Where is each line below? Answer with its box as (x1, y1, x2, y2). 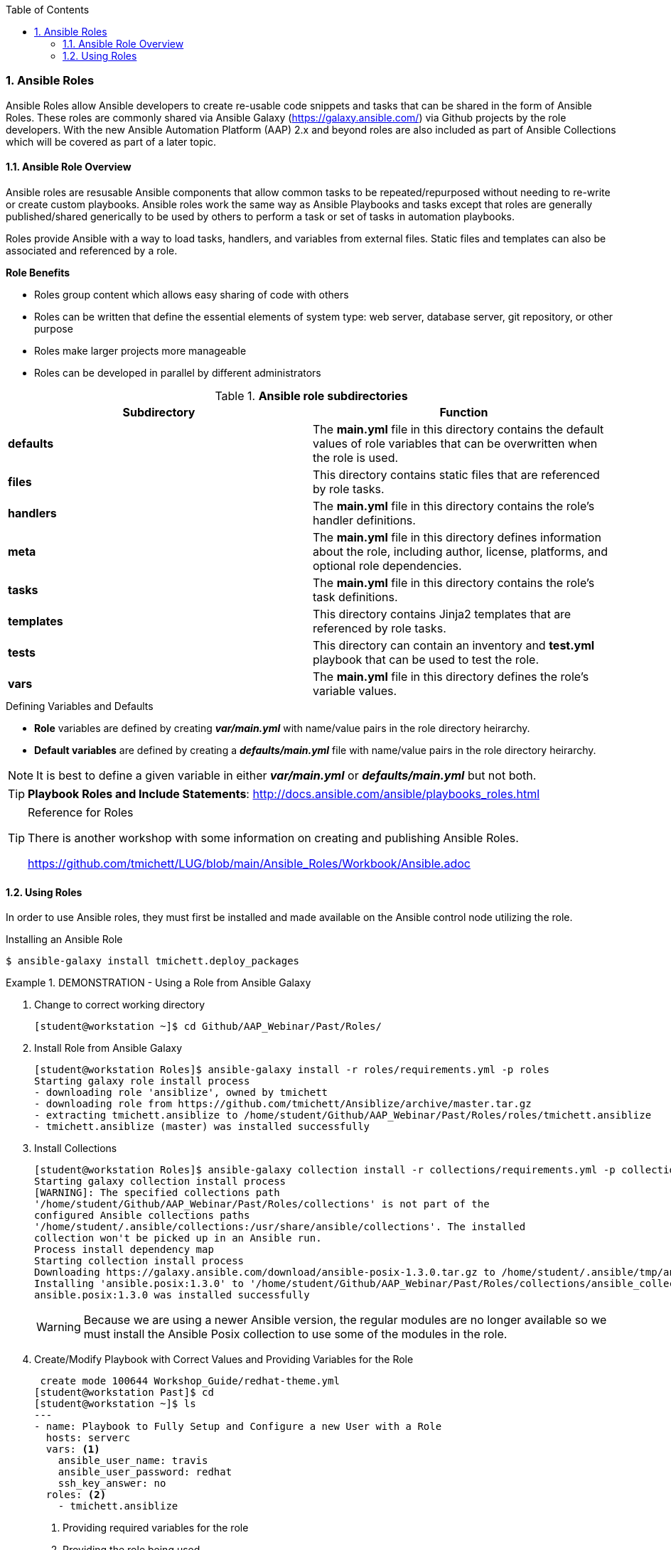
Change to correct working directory (34, 999, 205, 1011)
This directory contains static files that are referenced (313, 467, 600, 482)
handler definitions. (313, 512, 416, 527)
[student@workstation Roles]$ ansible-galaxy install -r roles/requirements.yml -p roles (34, 1064, 549, 1076)
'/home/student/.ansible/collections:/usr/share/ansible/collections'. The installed (34, 1221, 526, 1233)
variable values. (313, 683, 397, 698)
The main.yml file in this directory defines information (313, 529, 601, 544)
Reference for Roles (28, 804, 134, 819)
